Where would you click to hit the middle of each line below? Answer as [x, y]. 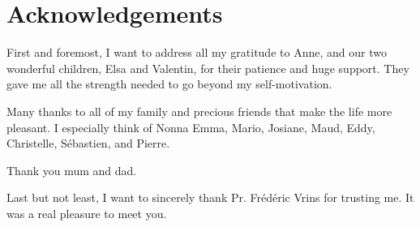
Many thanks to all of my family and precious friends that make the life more [199, 111]
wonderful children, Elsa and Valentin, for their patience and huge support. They [208, 68]
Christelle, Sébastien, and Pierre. [88, 143]
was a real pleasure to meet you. [87, 213]
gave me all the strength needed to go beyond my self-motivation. [169, 84]
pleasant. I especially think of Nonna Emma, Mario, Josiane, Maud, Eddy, [191, 127]
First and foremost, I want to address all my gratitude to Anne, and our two [197, 52]
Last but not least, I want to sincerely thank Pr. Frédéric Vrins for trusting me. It [210, 197]
